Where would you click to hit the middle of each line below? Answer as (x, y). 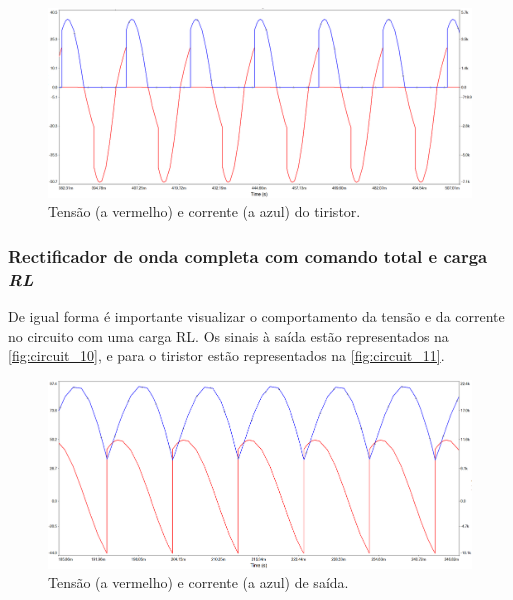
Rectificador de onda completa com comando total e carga (248, 255)
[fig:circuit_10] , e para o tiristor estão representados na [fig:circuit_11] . (226, 355)
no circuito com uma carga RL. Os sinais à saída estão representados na (228, 335)
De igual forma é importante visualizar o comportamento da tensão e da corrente (256, 315)
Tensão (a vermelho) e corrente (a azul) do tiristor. (204, 211)
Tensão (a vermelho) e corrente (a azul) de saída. (198, 582)
